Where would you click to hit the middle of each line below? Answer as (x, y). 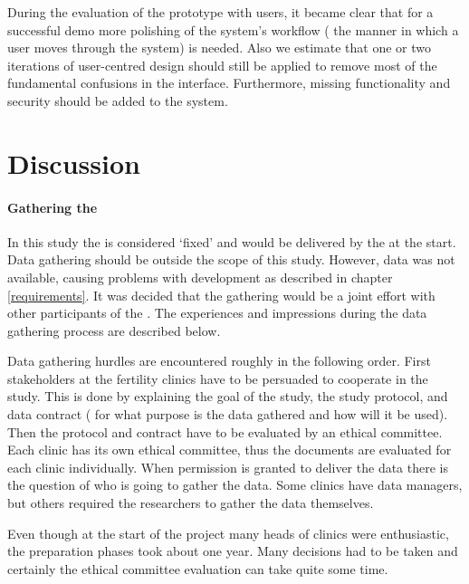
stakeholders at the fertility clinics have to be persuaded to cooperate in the (218, 378)
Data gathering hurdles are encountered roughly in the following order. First (219, 361)
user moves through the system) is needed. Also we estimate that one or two (220, 48)
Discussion (74, 163)
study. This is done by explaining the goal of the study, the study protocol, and (228, 396)
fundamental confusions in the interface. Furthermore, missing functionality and (229, 83)
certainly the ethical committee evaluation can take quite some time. (198, 568)
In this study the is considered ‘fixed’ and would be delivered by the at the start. (232, 241)
